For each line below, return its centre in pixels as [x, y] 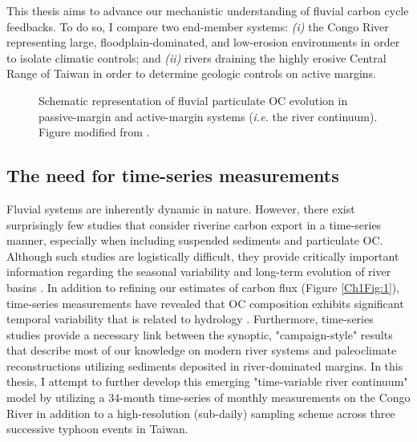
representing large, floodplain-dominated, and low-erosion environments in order [203, 42]
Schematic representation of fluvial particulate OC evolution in [193, 100]
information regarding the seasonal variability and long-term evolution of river [199, 272]
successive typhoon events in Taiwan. [97, 429]
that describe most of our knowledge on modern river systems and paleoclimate [202, 350]
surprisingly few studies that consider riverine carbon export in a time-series [194, 224]
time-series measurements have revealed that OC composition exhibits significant [205, 303]
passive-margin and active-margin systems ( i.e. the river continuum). [208, 116]
